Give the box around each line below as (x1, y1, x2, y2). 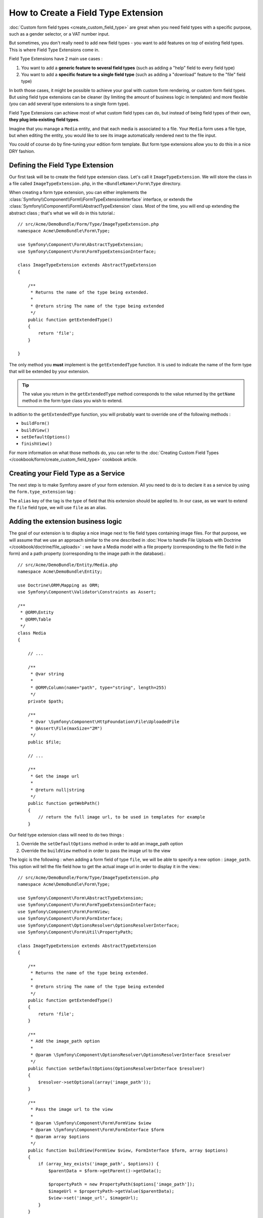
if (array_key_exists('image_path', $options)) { (38, 1161, 159, 1167)
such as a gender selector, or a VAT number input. (9, 31, 110, 37)
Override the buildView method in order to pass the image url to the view (21, 848, 171, 854)
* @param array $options (30, 1134, 90, 1140)
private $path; (27, 698, 64, 704)
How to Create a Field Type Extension (9, 7, 163, 18)
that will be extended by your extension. (9, 368, 90, 375)
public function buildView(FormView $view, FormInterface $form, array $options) (27, 1147, 228, 1153)
